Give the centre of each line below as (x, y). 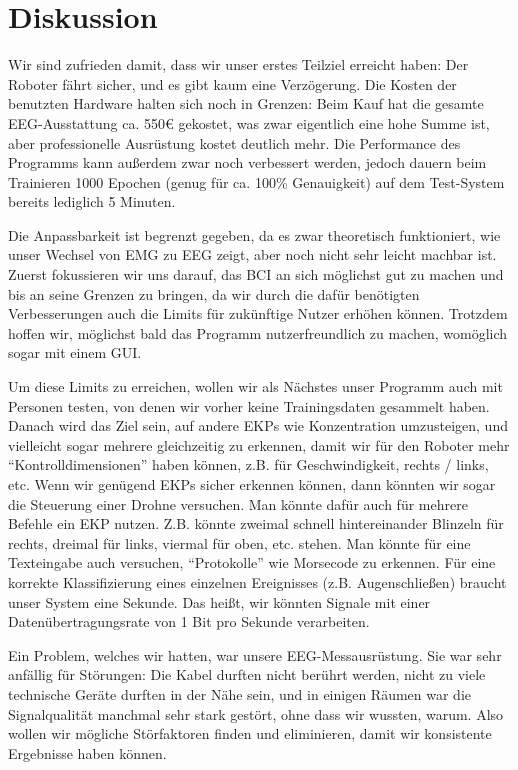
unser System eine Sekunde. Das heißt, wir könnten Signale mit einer (219, 601)
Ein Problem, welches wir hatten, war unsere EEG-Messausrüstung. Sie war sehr (255, 654)
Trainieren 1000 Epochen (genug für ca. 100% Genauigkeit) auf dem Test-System (256, 181)
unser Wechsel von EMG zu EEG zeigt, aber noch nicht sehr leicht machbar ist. (252, 254)
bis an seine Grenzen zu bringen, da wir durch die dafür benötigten (214, 293)
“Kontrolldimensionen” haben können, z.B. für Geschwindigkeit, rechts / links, (248, 464)
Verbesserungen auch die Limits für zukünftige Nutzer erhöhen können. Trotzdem (258, 313)
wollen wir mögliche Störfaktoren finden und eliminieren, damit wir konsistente (250, 733)
